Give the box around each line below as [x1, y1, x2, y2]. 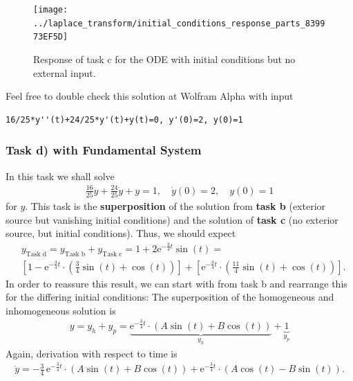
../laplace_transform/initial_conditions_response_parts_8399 [33, 18, 325, 28]
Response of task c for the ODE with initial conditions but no [33, 51, 296, 66]
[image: [33, 5, 68, 15]
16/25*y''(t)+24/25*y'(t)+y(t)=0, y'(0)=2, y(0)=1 [6, 114, 243, 125]
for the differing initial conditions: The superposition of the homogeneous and [6, 290, 334, 304]
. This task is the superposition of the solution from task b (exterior [25, 199, 326, 213]
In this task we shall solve [6, 168, 115, 183]
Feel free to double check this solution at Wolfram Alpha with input [6, 89, 294, 103]
